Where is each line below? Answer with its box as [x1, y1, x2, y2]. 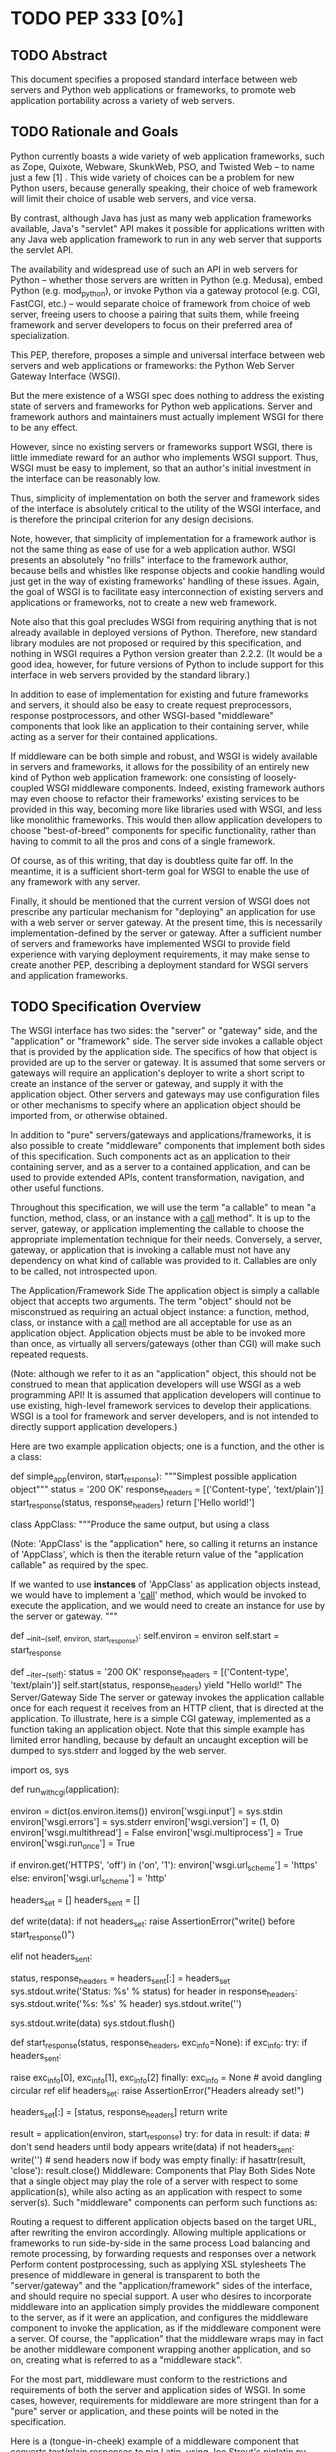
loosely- [263, 771, 298, 783]
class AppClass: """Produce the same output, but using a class [10, 1518, 270, 1530]
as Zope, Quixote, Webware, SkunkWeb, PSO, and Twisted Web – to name [10, 160, 315, 172]
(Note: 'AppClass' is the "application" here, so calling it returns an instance [10, 1537, 318, 1549]
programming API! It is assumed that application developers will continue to [10, 1389, 322, 1401]
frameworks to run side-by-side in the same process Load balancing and [10, 2237, 311, 2249]
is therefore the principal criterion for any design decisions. [10, 513, 255, 525]
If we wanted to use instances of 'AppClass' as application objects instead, [10, 1578, 322, 1590]
